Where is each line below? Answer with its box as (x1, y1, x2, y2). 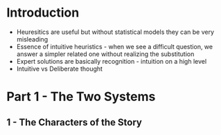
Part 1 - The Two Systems (6, 89, 156, 105)
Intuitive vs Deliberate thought (16, 64, 103, 73)
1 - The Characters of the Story (6, 116, 143, 128)
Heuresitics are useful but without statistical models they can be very (16, 28, 215, 36)
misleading (16, 35, 48, 43)
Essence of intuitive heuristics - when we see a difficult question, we (16, 42, 213, 51)
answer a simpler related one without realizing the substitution (16, 50, 195, 58)
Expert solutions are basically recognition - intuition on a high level (16, 57, 207, 65)
